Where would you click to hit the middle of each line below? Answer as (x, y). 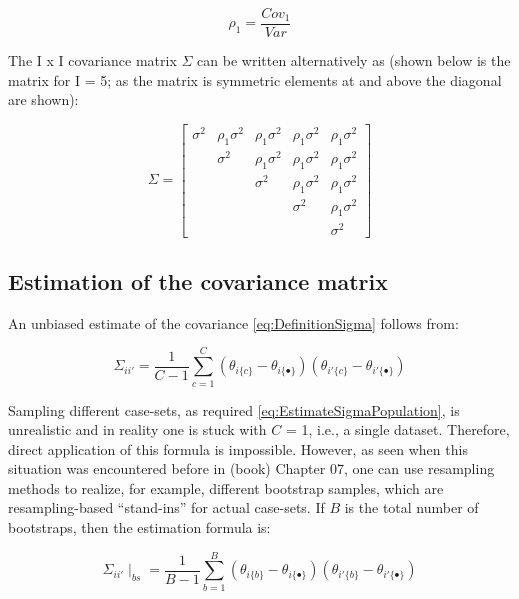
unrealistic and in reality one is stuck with (137, 429)
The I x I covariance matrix (92, 60)
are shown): (43, 99)
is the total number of (411, 507)
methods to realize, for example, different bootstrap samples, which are (226, 487)
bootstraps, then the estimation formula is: (139, 527)
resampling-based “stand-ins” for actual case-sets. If (166, 507)
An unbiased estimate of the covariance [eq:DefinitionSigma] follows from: (233, 322)
